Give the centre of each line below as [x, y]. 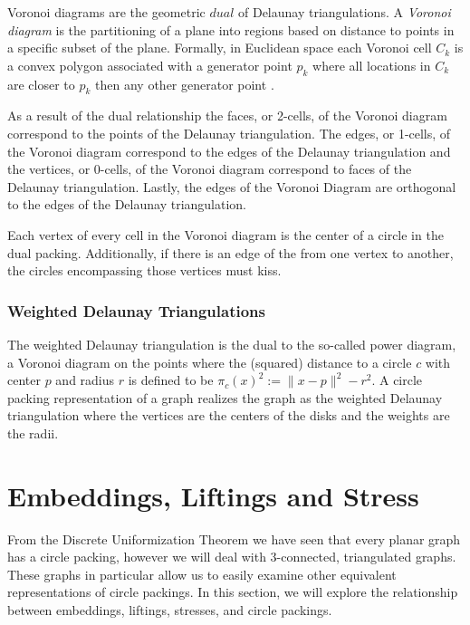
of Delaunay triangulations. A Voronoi [345, 12]
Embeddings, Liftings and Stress [213, 495]
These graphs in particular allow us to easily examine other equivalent [202, 574]
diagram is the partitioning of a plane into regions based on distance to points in [231, 29]
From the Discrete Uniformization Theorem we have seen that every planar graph [234, 538]
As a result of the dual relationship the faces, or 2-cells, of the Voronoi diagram [227, 115]
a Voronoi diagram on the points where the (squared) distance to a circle [210, 362]
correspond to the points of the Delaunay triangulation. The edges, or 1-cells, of [229, 133]
